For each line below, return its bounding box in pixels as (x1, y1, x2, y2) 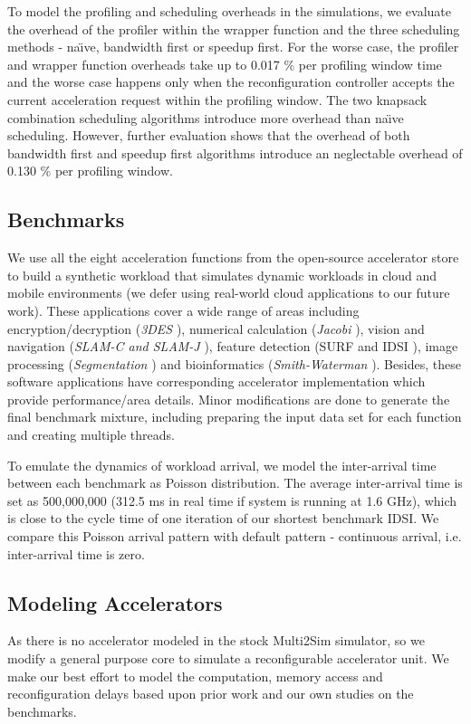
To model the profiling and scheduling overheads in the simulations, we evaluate (7, 2, 451, 20)
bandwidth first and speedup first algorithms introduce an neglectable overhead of (7, 143, 463, 162)
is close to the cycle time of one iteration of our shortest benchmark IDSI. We (7, 509, 439, 528)
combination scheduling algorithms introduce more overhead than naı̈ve (7, 108, 404, 127)
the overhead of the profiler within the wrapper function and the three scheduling (7, 19, 460, 38)
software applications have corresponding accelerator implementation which (7, 372, 426, 391)
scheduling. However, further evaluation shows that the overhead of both (7, 126, 410, 145)
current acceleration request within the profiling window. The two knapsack (7, 90, 428, 109)
